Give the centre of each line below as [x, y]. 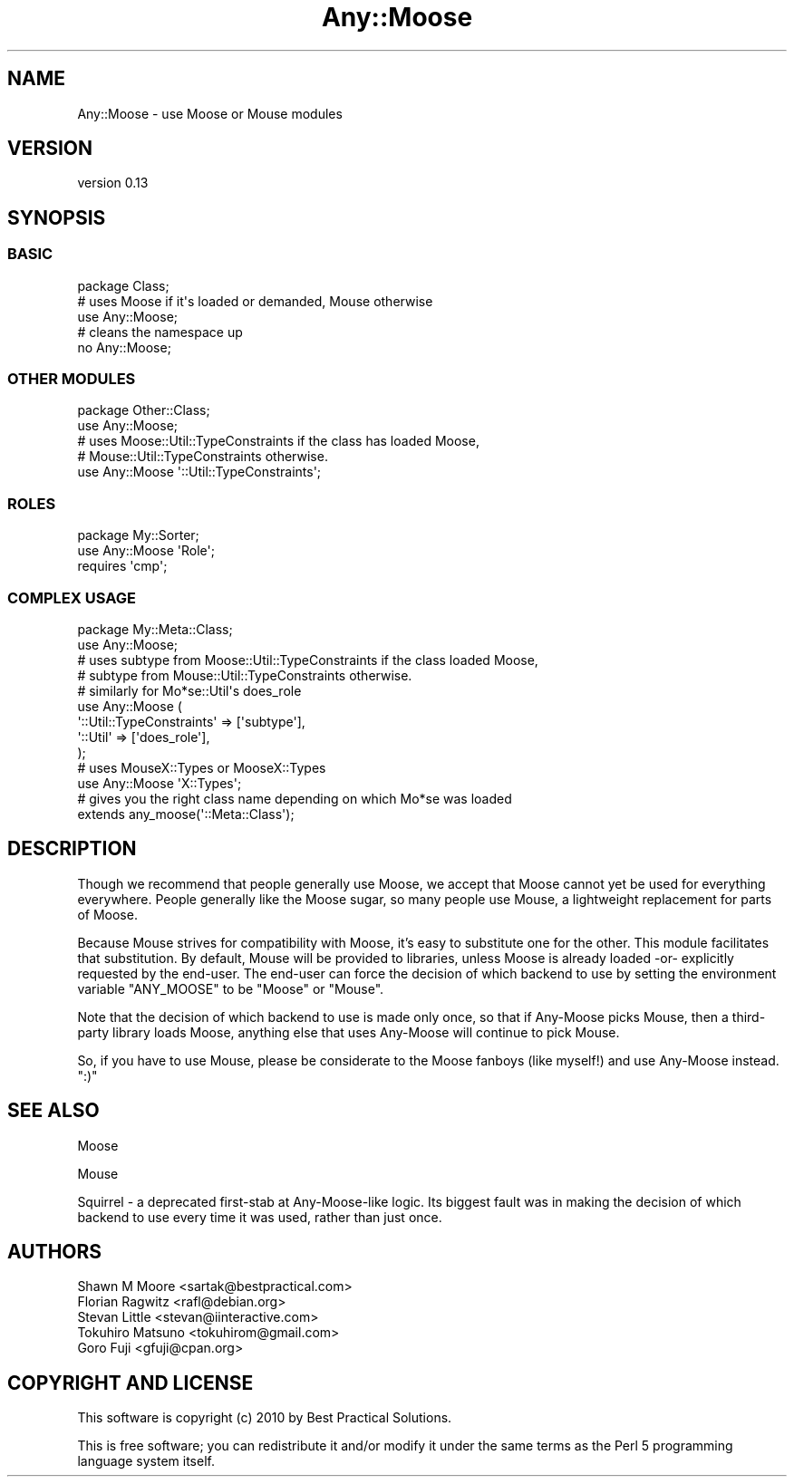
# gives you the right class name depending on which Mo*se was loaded [295, 798]
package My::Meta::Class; [155, 629]
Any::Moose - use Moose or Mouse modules [210, 113]
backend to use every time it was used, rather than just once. [260, 1217]
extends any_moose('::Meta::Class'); [186, 814]
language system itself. [146, 1461]
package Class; [123, 285]
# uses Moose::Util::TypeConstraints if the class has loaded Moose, [278, 441]
